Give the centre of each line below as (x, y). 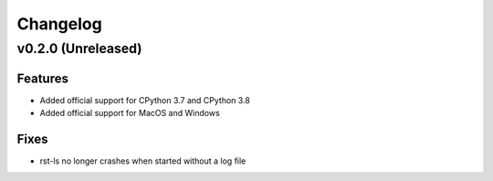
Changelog (59, 24)
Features (42, 78)
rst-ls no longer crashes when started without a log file (143, 161)
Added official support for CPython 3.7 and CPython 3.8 (145, 100)
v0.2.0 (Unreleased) (79, 48)
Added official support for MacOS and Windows (130, 113)
